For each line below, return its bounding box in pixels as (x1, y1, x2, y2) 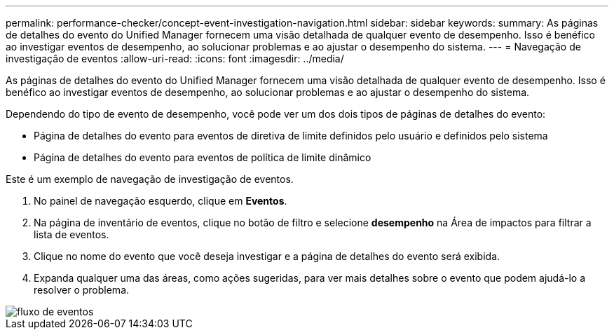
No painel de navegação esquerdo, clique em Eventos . (34, 195, 287, 207)
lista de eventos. (34, 228, 109, 240)
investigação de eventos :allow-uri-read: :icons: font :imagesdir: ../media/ (6, 53, 344, 64)
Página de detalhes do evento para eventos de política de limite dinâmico (34, 151, 371, 163)
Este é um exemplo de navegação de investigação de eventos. (6, 173, 294, 185)
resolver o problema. (34, 284, 130, 296)
